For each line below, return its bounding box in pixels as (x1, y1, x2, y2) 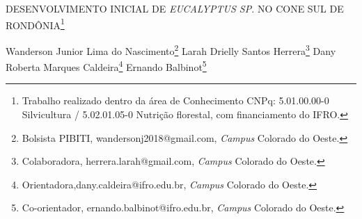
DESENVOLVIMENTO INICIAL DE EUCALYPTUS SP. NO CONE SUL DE (6, 1, 344, 15)
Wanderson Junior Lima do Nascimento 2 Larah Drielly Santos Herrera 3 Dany (6, 41, 336, 58)
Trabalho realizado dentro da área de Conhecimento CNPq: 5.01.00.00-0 (22, 93, 329, 108)
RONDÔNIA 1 (6, 15, 65, 32)
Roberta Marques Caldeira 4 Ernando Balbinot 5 (6, 58, 207, 74)
